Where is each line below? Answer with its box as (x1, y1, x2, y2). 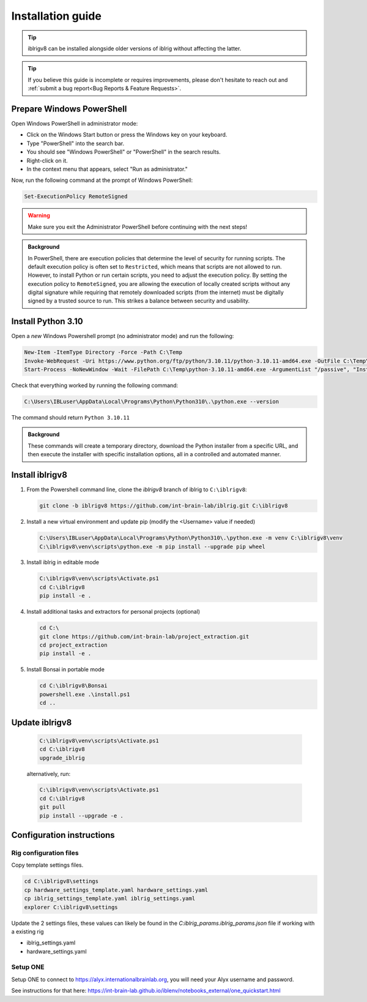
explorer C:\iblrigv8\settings (24, 903, 119, 911)
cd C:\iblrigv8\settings (24, 878, 99, 885)
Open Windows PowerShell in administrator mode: (11, 120, 138, 127)
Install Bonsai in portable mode (26, 666, 105, 673)
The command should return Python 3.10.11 (11, 414, 130, 421)
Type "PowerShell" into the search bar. (26, 140, 125, 147)
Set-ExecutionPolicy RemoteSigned (24, 193, 128, 200)
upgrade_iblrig (39, 754, 85, 761)
